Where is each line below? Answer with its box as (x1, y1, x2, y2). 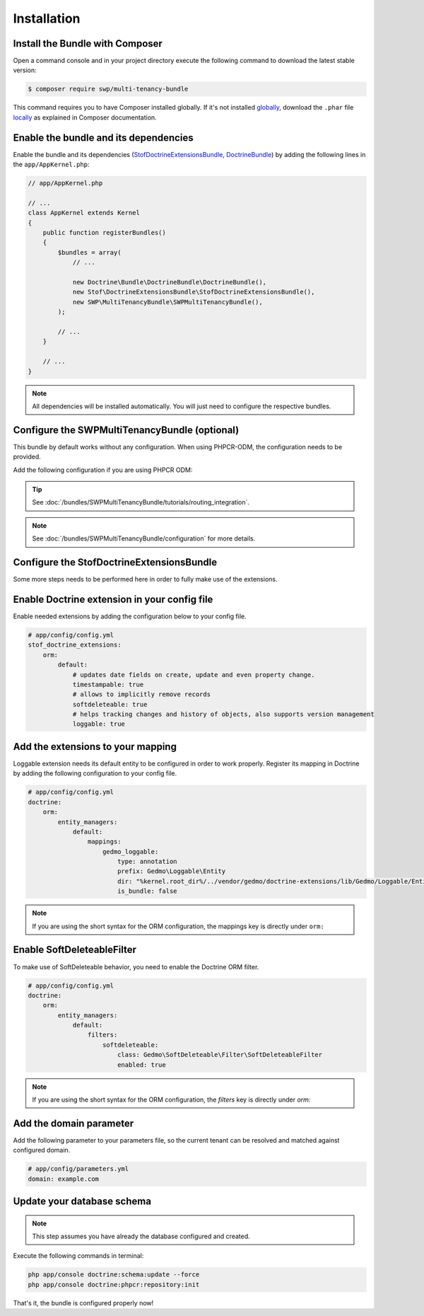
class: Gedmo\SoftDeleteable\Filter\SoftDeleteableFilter (117, 1051, 323, 1059)
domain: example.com (28, 1174, 99, 1183)
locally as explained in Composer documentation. (13, 113, 157, 122)
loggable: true (72, 720, 125, 728)
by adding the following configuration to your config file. (13, 769, 177, 778)
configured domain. (13, 1146, 71, 1155)
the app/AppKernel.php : (13, 160, 90, 169)
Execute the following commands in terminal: (13, 1252, 144, 1260)
